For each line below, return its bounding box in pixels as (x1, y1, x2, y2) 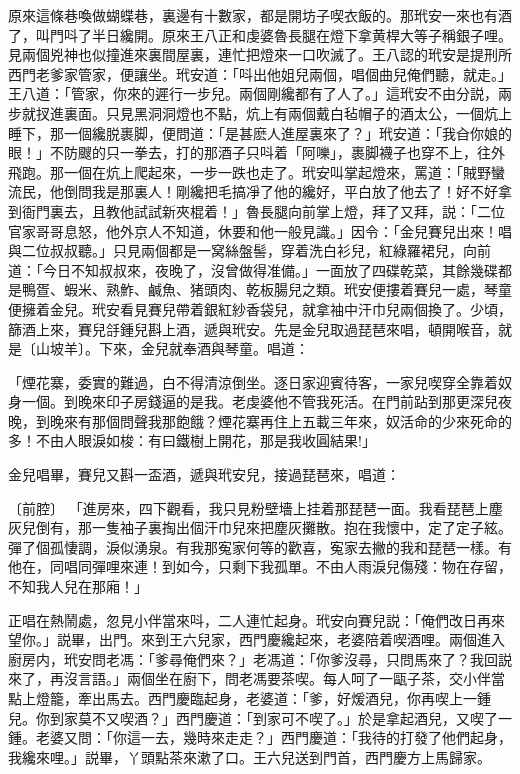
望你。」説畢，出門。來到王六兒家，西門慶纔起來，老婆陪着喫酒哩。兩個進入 (8, 629, 505, 650)
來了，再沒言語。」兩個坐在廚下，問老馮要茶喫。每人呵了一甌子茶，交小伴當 (8, 668, 505, 689)
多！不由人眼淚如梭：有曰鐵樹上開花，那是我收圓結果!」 (8, 430, 376, 451)
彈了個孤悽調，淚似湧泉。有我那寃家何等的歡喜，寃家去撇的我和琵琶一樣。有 (8, 536, 512, 557)
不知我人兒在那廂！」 (8, 576, 148, 597)
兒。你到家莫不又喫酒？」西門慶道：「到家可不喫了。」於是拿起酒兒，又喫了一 (8, 707, 512, 728)
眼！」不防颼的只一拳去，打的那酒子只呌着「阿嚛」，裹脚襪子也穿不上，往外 (8, 142, 505, 163)
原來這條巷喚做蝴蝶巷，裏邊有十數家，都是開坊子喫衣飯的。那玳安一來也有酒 (8, 5, 512, 25)
